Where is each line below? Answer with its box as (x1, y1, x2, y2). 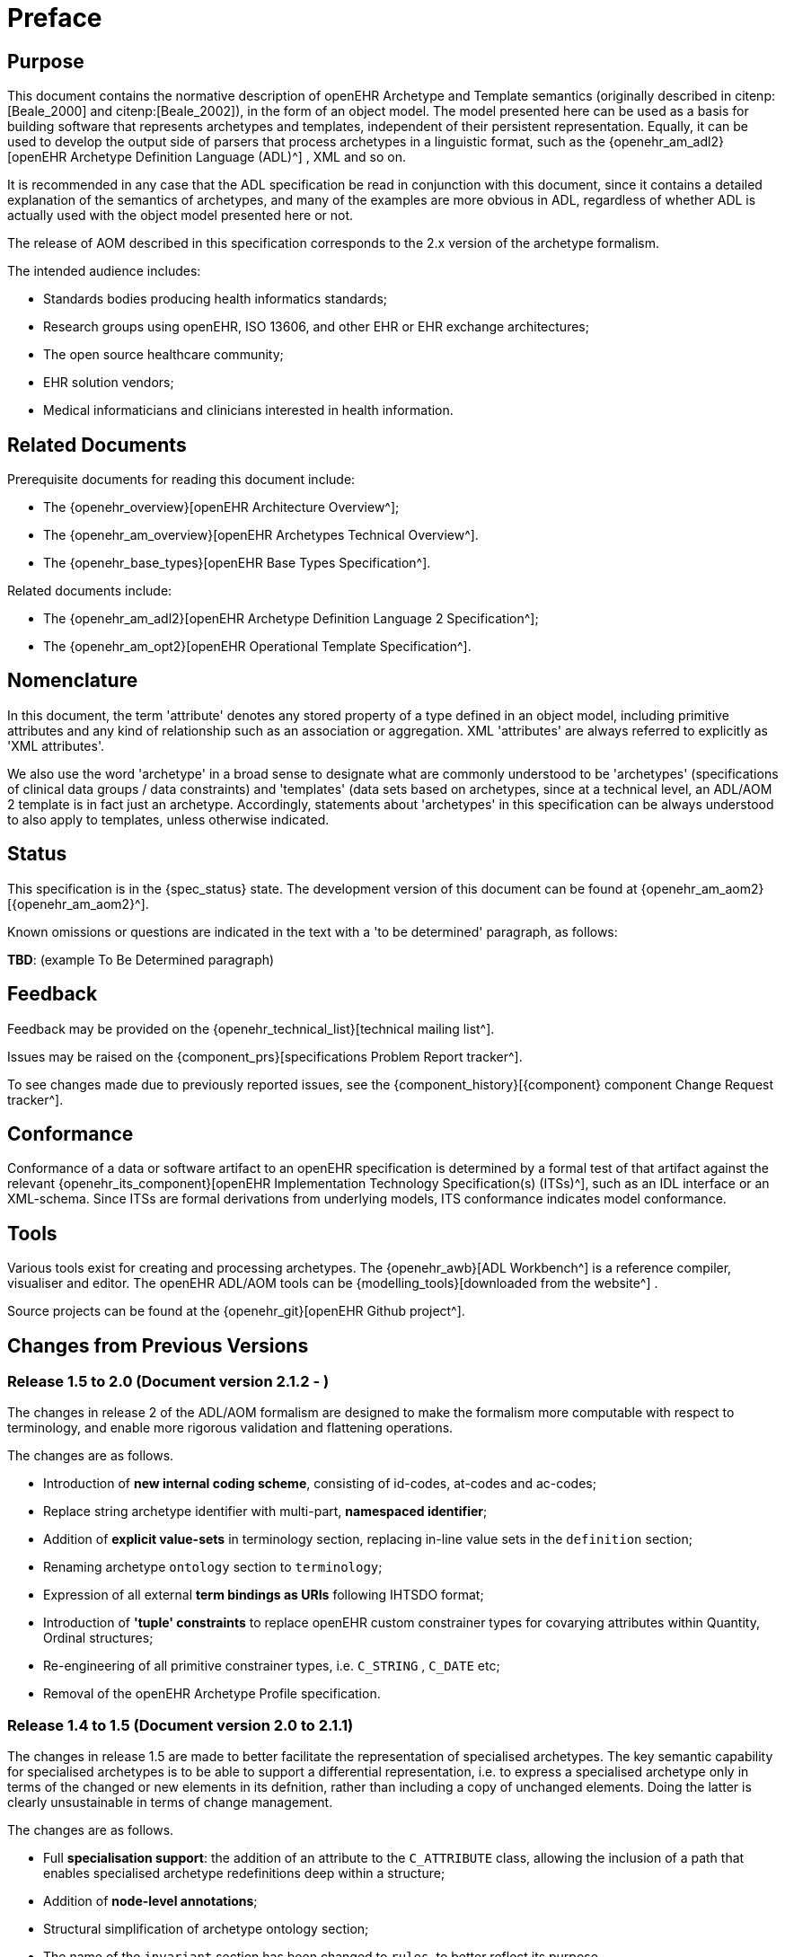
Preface (7, 3, 102, 33)
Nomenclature (7, 669, 138, 692)
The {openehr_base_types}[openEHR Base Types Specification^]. (43, 555, 431, 571)
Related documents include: (7, 583, 172, 599)
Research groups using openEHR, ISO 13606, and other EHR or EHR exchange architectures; (43, 319, 589, 335)
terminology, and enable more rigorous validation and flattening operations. (7, 1420, 454, 1436)
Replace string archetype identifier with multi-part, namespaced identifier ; (43, 1503, 488, 1520)
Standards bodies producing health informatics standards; (43, 291, 387, 307)
